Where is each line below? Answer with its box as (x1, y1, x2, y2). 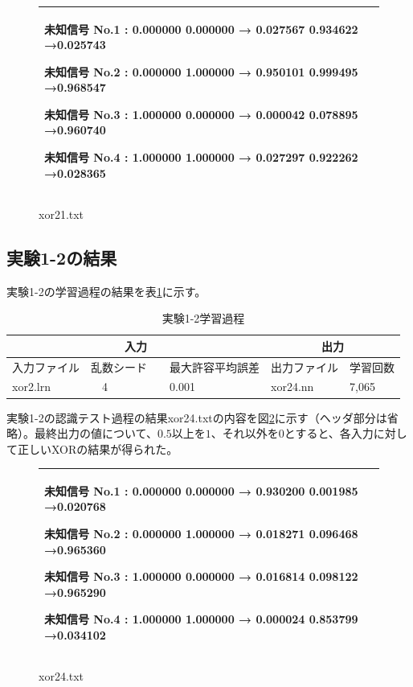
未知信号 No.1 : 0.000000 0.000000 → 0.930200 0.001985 (44, 482, 358, 499)
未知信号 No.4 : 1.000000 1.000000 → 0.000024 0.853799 (44, 611, 358, 627)
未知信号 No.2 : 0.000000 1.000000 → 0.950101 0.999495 (44, 63, 358, 80)
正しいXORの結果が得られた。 (17, 440, 178, 457)
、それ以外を (211, 425, 279, 442)
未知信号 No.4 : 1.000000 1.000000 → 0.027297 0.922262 (44, 149, 358, 166)
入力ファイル (12, 358, 80, 375)
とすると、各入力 (284, 425, 374, 442)
